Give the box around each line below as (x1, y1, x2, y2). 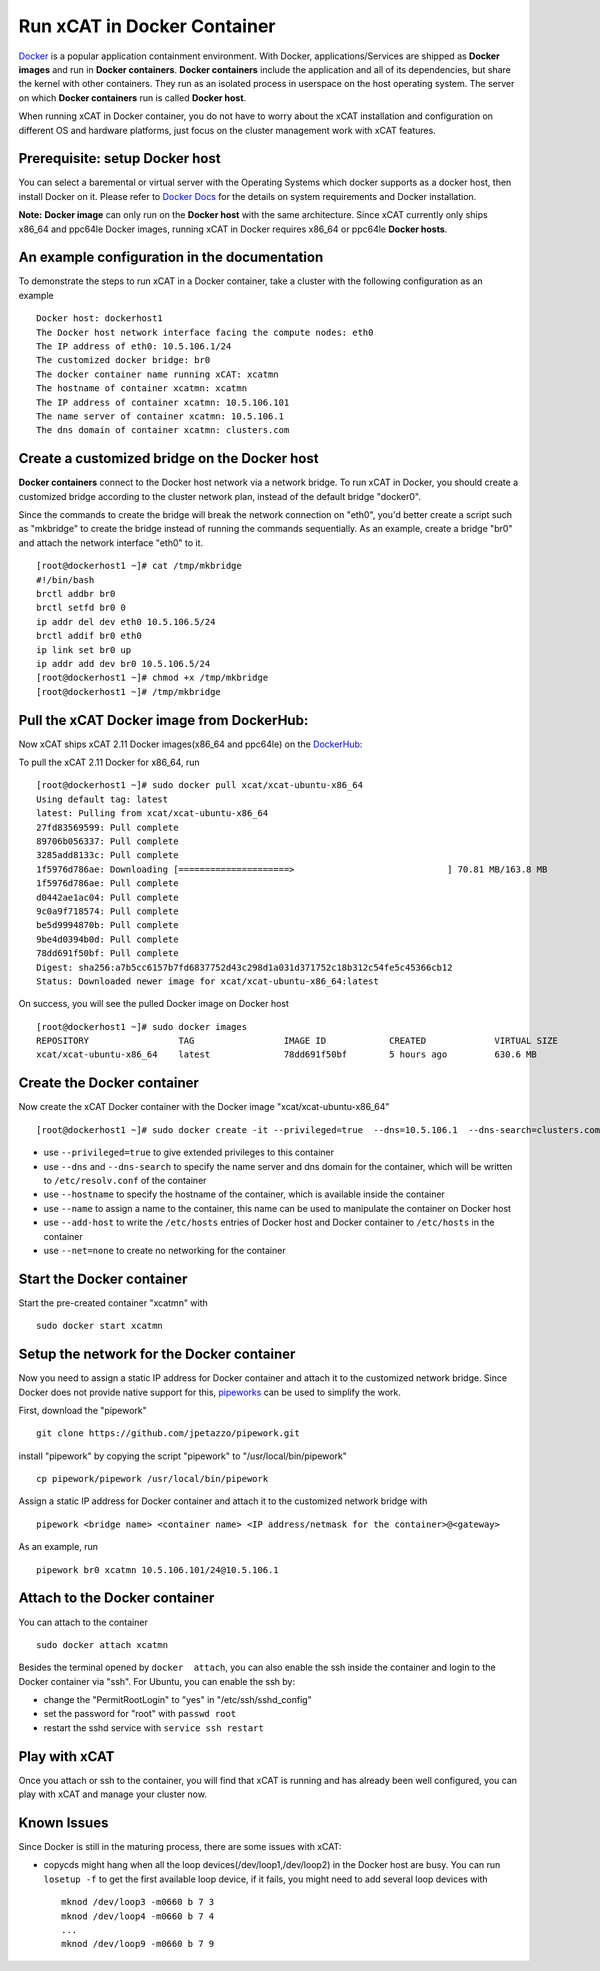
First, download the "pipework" (18, 1404, 147, 1416)
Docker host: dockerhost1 (36, 313, 164, 324)
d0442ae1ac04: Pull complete (36, 891, 179, 903)
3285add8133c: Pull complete (36, 850, 179, 861)
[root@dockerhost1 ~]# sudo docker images (36, 1021, 248, 1032)
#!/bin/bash (36, 574, 95, 585)
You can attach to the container (18, 1616, 149, 1628)
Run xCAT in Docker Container (18, 15, 276, 37)
